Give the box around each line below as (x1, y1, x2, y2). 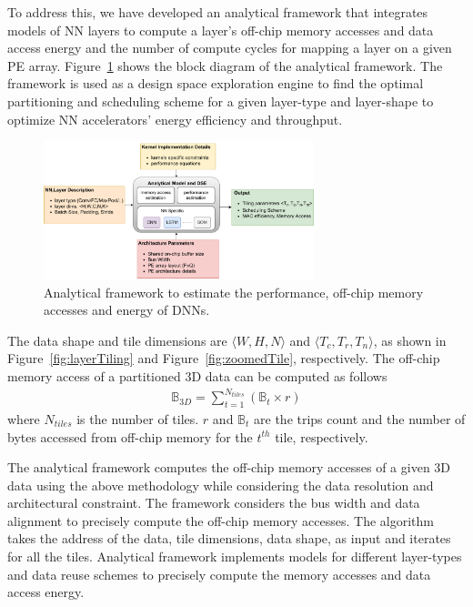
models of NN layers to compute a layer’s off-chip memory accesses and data (7, 20, 434, 39)
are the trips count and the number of (254, 409, 466, 428)
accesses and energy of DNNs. (44, 300, 210, 319)
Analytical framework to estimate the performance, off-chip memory (44, 282, 424, 301)
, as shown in (373, 330, 447, 349)
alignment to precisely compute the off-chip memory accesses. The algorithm (7, 511, 434, 530)
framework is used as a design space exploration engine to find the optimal (7, 74, 424, 93)
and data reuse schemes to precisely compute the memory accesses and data (7, 564, 431, 583)
